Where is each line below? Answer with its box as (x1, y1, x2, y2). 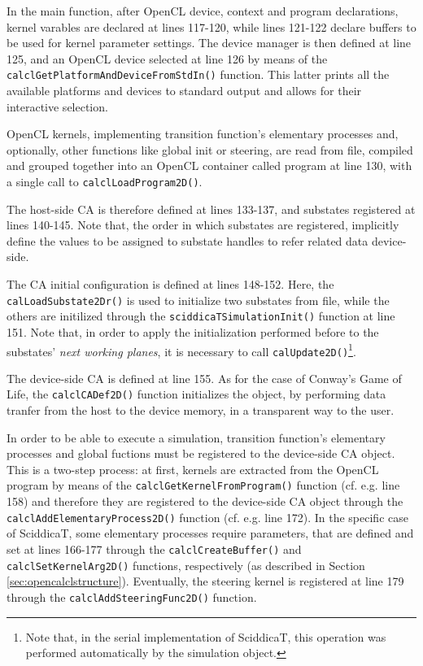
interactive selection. (7, 98, 108, 115)
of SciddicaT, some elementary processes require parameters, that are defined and (7, 525, 414, 542)
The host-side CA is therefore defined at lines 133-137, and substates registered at (7, 200, 416, 217)
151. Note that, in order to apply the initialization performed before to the (7, 323, 379, 340)
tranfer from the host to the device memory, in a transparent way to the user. (7, 402, 395, 419)
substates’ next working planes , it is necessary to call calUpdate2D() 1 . (7, 340, 356, 359)
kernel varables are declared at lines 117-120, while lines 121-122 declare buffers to (7, 18, 416, 35)
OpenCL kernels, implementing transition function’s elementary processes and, (7, 125, 399, 142)
